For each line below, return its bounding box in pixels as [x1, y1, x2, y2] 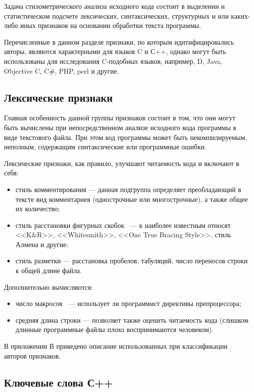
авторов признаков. [4, 350, 61, 361]
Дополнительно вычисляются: [4, 281, 93, 292]
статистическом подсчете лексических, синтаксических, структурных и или [4, 10, 229, 21]
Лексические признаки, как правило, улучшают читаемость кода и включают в [4, 158, 239, 168]
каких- [231, 10, 250, 21]
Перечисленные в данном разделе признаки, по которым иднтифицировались [4, 36, 234, 47]
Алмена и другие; [15, 239, 68, 249]
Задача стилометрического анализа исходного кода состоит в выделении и [4, 1, 225, 11]
